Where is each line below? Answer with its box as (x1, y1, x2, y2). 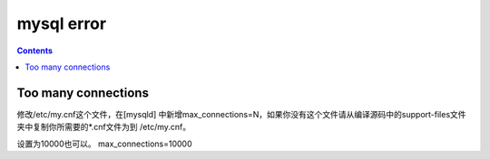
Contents (16, 45, 54, 56)
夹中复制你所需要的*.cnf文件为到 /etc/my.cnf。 (16, 122, 191, 133)
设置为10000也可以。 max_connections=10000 (16, 138, 192, 149)
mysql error (16, 14, 107, 33)
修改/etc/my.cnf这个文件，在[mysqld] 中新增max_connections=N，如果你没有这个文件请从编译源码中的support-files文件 (16, 108, 466, 119)
